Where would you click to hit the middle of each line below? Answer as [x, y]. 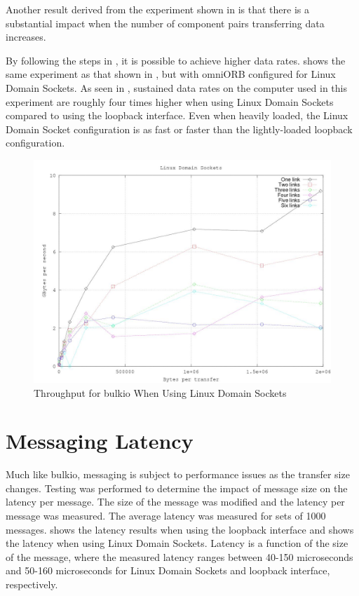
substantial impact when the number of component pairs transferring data [165, 23]
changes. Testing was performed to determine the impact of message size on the [177, 488]
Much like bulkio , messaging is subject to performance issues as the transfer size [178, 474]
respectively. [32, 584]
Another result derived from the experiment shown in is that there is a [157, 9]
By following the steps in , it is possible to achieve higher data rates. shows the [176, 60]
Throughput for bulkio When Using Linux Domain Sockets [160, 392]
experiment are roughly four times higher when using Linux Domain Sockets [170, 101]
